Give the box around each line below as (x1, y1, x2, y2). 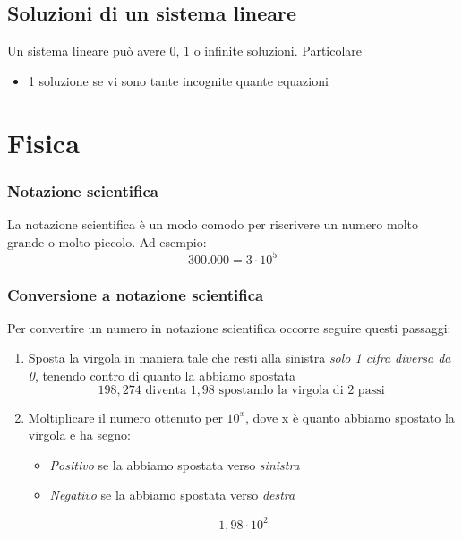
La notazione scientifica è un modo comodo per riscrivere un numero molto (7, 214, 419, 233)
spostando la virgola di (218, 383, 344, 397)
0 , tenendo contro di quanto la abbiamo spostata (28, 366, 296, 385)
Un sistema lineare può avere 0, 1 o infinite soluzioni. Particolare (7, 41, 363, 60)
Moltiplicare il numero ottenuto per (28, 407, 223, 426)
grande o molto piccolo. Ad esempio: (7, 232, 207, 251)
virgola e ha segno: (28, 425, 131, 444)
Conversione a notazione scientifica (7, 283, 264, 305)
